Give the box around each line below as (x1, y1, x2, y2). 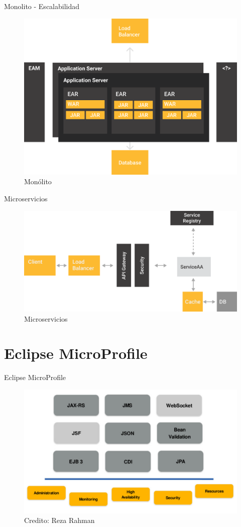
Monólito (24, 176, 52, 187)
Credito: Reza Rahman (24, 515, 95, 525)
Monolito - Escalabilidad (4, 1, 80, 11)
